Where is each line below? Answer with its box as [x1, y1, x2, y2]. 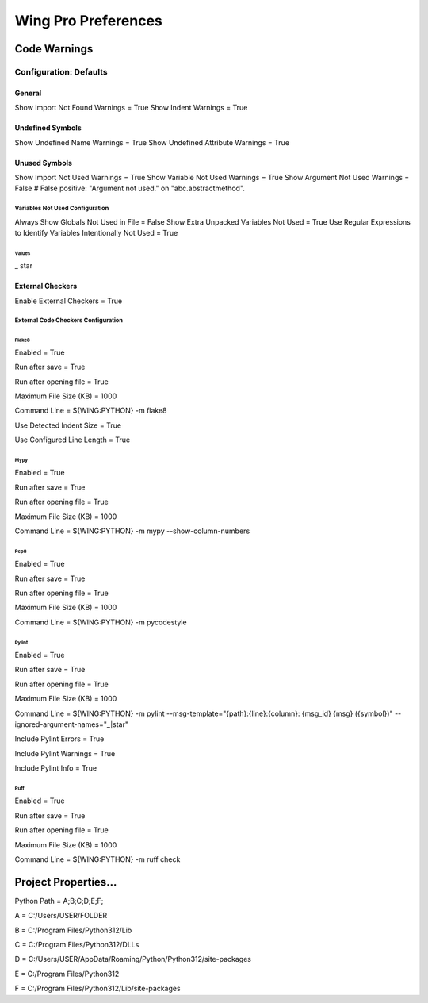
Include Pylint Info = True [14, 763, 97, 773]
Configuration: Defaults [14, 66, 108, 77]
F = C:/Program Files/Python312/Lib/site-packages [14, 984, 182, 993]
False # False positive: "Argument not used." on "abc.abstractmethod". [14, 183, 246, 194]
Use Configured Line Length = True [14, 435, 131, 444]
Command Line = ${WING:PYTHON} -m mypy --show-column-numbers [14, 526, 250, 536]
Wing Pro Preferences [14, 12, 162, 29]
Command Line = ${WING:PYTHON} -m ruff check [14, 855, 181, 864]
